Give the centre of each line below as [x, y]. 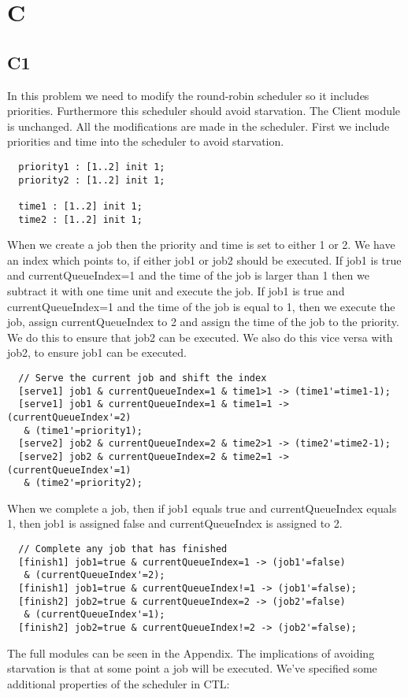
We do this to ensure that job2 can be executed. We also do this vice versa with [200, 337]
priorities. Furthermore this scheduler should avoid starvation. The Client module [204, 111]
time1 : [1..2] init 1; [80, 206]
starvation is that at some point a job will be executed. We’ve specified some [192, 668]
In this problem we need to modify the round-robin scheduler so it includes [188, 95]
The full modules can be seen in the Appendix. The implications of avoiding [191, 653]
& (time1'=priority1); [83, 430]
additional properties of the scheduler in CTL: [119, 683]
